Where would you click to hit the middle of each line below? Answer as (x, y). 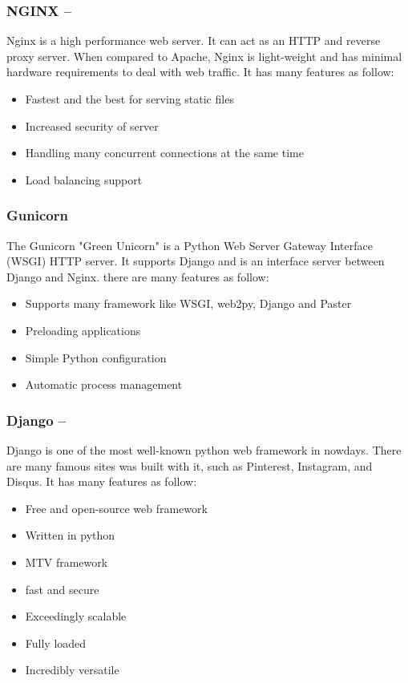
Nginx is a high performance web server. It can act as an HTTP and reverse (194, 40)
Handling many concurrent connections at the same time (164, 153)
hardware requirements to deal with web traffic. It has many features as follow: (200, 72)
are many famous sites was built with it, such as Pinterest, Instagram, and (190, 465)
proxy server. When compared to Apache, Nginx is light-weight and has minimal (204, 56)
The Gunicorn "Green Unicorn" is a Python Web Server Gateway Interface (190, 245)
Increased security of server (92, 125)
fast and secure (62, 589)
